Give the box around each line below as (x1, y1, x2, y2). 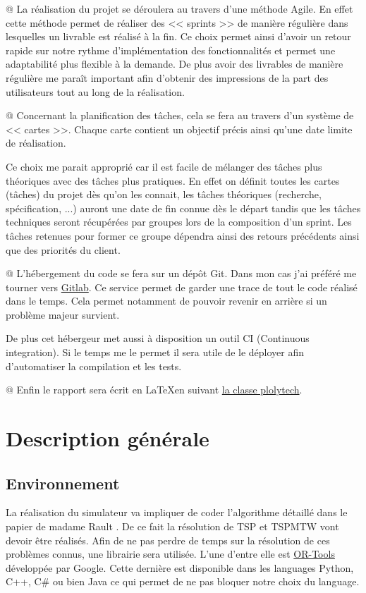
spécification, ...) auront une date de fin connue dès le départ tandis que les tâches (6, 200, 361, 215)
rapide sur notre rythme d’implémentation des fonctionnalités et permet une (6, 42, 336, 57)
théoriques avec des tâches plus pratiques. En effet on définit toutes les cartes (6, 173, 340, 188)
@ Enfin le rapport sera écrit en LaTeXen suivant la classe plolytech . (6, 382, 303, 397)
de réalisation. (6, 135, 66, 150)
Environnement (6, 472, 120, 494)
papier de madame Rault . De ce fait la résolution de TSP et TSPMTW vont (6, 519, 339, 534)
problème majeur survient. (6, 307, 120, 322)
